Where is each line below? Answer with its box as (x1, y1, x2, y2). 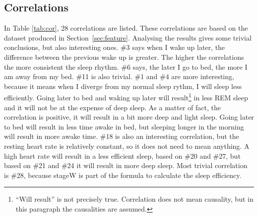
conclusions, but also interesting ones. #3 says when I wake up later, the (4, 42, 225, 52)
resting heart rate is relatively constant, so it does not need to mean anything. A (4, 140, 250, 151)
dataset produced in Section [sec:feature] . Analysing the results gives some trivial (4, 32, 252, 43)
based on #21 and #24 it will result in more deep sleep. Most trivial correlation (4, 160, 248, 171)
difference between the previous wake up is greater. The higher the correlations (4, 51, 244, 62)
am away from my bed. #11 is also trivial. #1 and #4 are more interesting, (4, 71, 234, 82)
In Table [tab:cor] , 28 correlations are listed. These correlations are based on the (4, 23, 248, 33)
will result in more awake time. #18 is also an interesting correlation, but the (4, 131, 239, 141)
